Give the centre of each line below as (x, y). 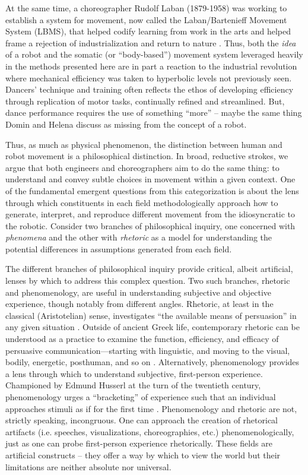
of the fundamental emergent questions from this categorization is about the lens (152, 190)
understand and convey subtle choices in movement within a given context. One (150, 179)
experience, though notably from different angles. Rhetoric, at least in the (139, 304)
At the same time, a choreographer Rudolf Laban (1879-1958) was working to (146, 8)
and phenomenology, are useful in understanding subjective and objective (138, 292)
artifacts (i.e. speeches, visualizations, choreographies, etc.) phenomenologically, (150, 431)
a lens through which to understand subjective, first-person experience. (134, 373)
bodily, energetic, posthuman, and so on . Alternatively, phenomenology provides (153, 362)
